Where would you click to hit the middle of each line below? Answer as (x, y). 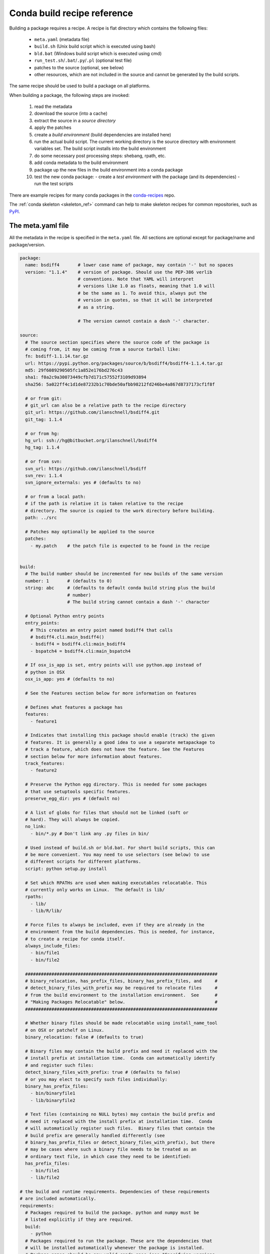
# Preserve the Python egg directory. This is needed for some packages (116, 785)
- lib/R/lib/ (46, 911)
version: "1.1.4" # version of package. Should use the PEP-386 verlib (119, 272)
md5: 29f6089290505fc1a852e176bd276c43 (74, 370)
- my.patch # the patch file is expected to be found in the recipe (120, 546)
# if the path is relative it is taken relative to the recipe (104, 504)
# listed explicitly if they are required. (79, 1220)
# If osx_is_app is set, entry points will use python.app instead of (113, 665)
